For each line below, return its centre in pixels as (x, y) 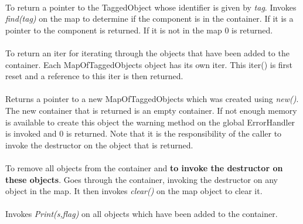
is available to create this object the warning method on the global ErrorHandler (150, 122)
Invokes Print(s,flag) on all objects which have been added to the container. (142, 214)
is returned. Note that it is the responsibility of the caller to (174, 133)
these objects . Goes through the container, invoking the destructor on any (142, 179)
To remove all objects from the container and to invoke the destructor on (144, 167)
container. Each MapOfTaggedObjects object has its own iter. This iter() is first (149, 64)
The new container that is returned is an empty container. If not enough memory (151, 110)
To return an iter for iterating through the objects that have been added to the (147, 52)
